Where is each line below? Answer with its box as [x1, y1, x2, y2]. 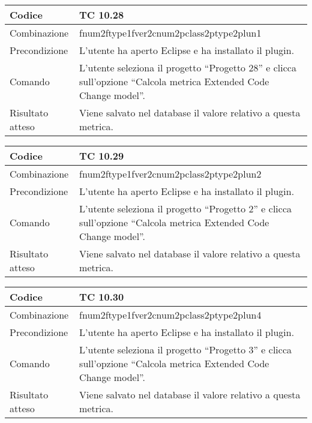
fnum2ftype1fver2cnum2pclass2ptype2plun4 [79, 308, 262, 322]
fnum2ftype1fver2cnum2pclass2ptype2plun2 [79, 167, 262, 181]
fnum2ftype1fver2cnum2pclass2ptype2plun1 [79, 26, 262, 40]
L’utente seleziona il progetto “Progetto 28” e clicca [79, 61, 296, 74]
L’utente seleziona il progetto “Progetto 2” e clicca [79, 202, 292, 215]
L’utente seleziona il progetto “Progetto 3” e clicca [79, 343, 292, 356]
